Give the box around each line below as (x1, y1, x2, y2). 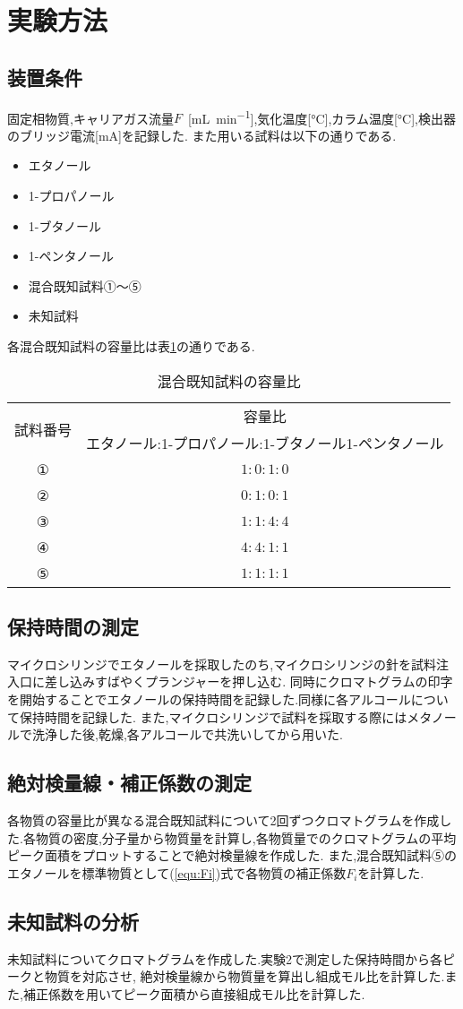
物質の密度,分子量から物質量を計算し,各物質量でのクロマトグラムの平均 (35, 828, 457, 847)
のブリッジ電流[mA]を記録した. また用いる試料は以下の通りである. (7, 125, 397, 144)
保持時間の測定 (7, 612, 139, 640)
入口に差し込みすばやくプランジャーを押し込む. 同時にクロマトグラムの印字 (7, 672, 453, 691)
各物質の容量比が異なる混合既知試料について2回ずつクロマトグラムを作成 (7, 810, 440, 829)
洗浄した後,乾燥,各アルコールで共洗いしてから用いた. (31, 725, 343, 744)
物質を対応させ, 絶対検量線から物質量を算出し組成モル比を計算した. (44, 967, 445, 986)
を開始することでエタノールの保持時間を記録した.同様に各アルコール (7, 689, 411, 708)
